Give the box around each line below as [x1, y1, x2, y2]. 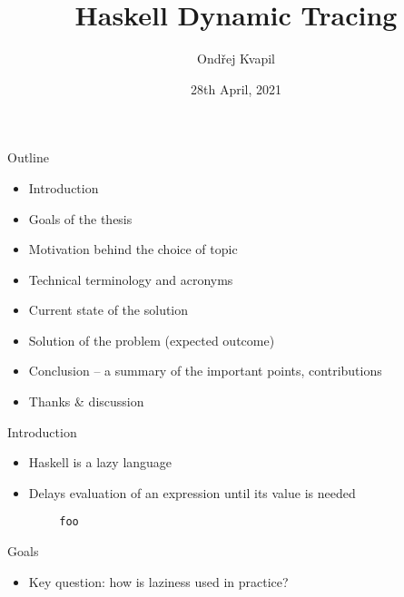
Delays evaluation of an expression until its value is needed [28, 483, 356, 502]
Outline [7, 148, 49, 167]
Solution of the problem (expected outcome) [28, 330, 275, 349]
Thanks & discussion [28, 392, 144, 411]
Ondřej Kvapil [196, 49, 275, 68]
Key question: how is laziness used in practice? [28, 572, 289, 591]
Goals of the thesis [28, 209, 133, 228]
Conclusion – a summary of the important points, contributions [28, 361, 382, 380]
